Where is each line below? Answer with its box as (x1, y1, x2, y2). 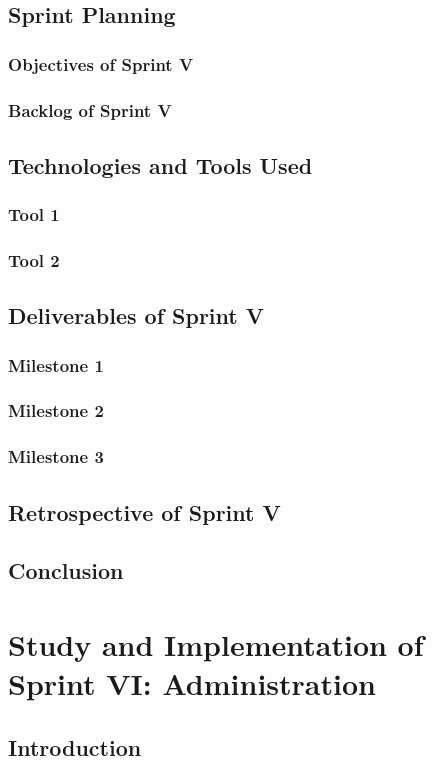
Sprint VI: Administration (8, 663, 376, 704)
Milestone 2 (8, 398, 104, 423)
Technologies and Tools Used (8, 149, 313, 180)
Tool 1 (8, 202, 60, 227)
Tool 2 (8, 248, 60, 273)
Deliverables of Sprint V (8, 300, 264, 331)
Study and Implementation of (8, 624, 424, 664)
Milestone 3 (8, 444, 104, 469)
